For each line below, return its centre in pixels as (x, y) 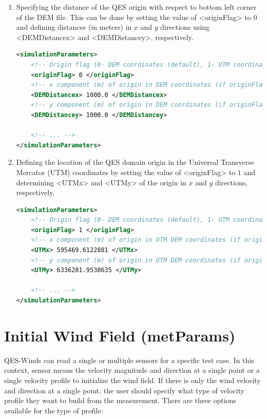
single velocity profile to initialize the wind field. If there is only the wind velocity (132, 380)
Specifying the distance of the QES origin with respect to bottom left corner (136, 7)
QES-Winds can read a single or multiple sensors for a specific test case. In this (129, 360)
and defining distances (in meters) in (74, 27)
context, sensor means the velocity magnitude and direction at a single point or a (132, 370)
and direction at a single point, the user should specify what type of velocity (124, 390)
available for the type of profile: (54, 410)
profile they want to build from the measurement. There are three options (120, 400)
